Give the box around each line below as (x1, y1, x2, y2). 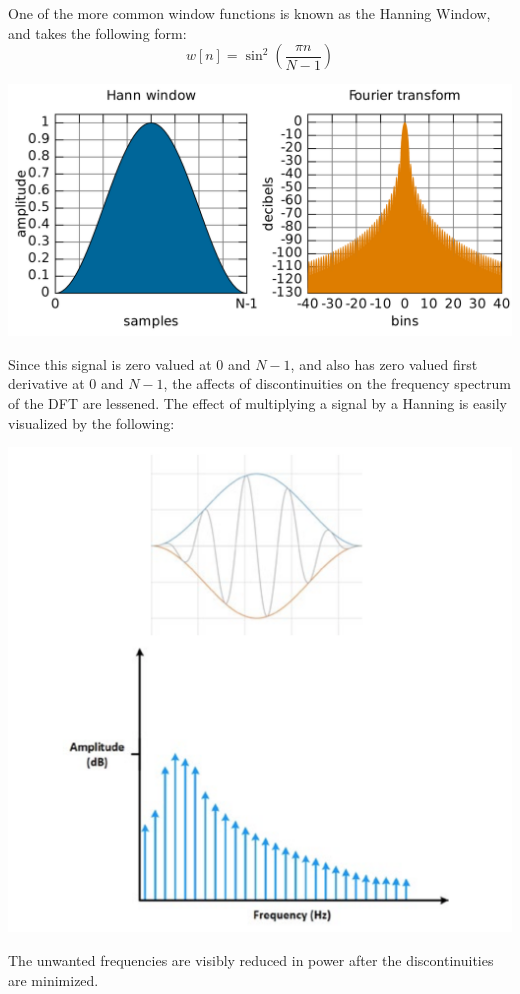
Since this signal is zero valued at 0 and (8, 353, 251, 374)
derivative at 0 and (8, 373, 124, 394)
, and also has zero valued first (290, 353, 478, 374)
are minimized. (8, 969, 99, 990)
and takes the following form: (8, 22, 187, 43)
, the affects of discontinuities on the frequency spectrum (163, 373, 511, 394)
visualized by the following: (8, 412, 175, 433)
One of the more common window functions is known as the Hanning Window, (8, 3, 491, 23)
